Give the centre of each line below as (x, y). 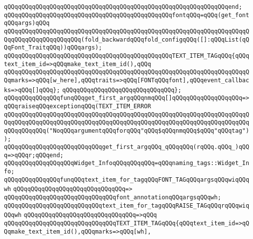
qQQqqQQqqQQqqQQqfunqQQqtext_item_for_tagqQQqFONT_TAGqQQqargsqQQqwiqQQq (127, 179)
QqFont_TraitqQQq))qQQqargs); (53, 48)
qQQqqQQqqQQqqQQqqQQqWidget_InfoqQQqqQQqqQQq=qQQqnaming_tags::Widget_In (127, 163)
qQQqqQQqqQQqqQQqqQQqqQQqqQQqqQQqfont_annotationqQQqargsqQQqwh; (113, 198)
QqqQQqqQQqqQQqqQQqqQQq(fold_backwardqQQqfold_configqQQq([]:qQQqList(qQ (127, 39)
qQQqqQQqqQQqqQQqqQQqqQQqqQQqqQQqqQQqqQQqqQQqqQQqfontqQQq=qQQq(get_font (127, 15)
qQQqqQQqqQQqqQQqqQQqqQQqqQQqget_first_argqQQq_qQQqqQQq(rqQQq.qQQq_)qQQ (127, 147)
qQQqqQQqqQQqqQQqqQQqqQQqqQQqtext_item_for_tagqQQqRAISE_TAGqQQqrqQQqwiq (127, 205)
